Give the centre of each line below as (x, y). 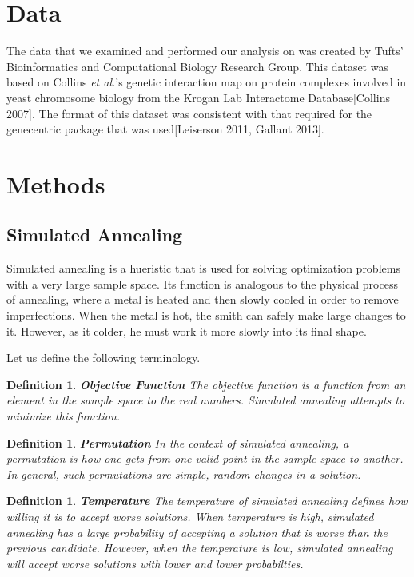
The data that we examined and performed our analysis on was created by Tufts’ (205, 51)
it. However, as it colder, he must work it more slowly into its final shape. (187, 330)
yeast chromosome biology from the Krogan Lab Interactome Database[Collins (198, 97)
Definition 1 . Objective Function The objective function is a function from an (206, 384)
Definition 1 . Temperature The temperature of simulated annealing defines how (207, 501)
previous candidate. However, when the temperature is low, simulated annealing (200, 548)
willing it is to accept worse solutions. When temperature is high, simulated (190, 516)
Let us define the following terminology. (103, 358)
